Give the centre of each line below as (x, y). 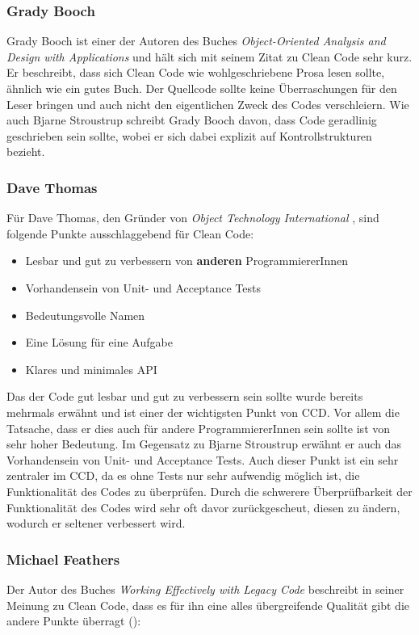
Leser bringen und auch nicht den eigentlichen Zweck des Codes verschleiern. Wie (208, 104)
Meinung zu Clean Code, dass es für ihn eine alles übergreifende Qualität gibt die (208, 605)
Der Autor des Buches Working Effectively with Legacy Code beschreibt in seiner (205, 589)
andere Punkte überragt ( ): (74, 621)
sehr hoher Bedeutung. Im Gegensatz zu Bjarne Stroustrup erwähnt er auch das (204, 444)
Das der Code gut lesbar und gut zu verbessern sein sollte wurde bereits (185, 396)
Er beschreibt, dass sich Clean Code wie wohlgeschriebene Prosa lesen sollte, (196, 72)
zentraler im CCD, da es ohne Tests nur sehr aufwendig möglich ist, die (183, 475)
